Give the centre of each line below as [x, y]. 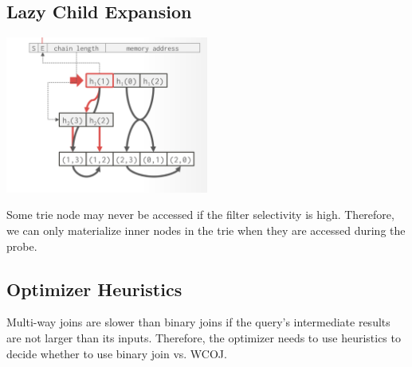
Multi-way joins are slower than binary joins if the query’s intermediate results [198, 322]
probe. [22, 246]
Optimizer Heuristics [94, 289]
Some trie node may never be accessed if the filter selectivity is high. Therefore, [200, 215]
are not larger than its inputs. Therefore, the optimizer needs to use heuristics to [204, 338]
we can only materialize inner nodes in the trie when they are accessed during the [206, 230]
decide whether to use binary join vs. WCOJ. [117, 353]
